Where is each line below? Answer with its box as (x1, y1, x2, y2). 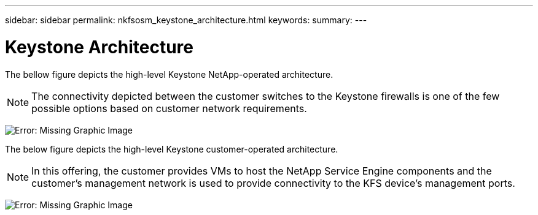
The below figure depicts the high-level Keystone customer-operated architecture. (5, 143, 338, 154)
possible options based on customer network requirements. (31, 102, 307, 115)
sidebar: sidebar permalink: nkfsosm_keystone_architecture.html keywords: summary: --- (5, 15, 367, 25)
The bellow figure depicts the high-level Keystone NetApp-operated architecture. (5, 69, 333, 80)
